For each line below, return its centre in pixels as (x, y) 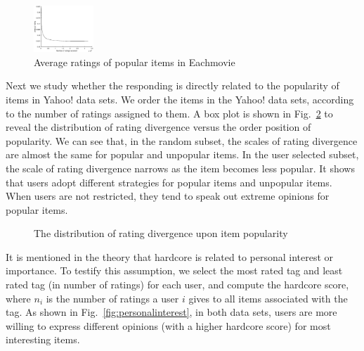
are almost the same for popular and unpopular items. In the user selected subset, (182, 154)
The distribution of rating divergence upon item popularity (161, 233)
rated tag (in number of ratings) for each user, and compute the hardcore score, (177, 285)
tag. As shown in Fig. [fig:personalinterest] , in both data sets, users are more (171, 312)
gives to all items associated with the (268, 298)
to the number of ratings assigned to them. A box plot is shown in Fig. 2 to (169, 113)
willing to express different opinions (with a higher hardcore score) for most (168, 325)
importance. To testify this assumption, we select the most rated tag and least (174, 270)
